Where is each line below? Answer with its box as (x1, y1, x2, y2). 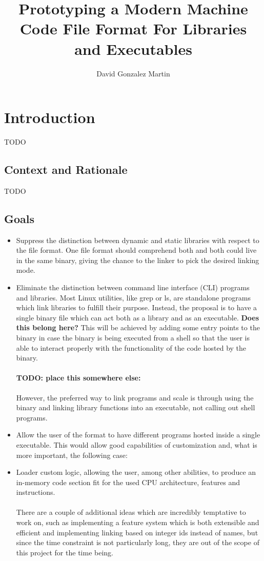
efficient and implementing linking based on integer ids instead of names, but (16, 527, 258, 537)
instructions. (16, 487, 55, 497)
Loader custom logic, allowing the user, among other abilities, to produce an (16, 467, 256, 477)
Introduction (4, 107, 95, 128)
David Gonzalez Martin (96, 68, 170, 78)
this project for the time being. (16, 547, 113, 557)
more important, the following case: (16, 449, 128, 460)
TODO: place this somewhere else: (16, 372, 141, 383)
